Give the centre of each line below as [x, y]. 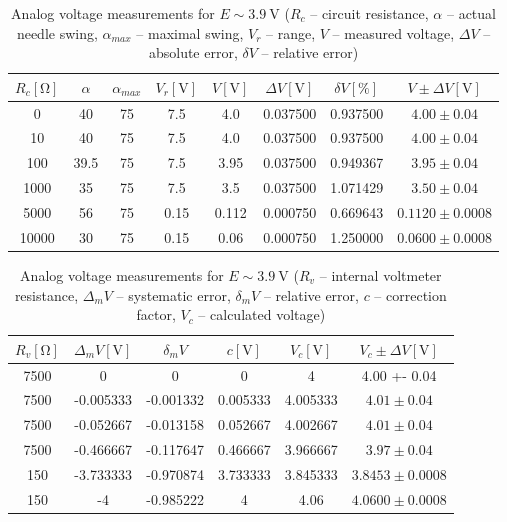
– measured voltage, [393, 32]
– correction [410, 294]
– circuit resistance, [369, 13]
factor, [156, 314]
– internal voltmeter [380, 274]
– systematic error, [173, 294]
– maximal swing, [190, 32]
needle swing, [57, 32]
